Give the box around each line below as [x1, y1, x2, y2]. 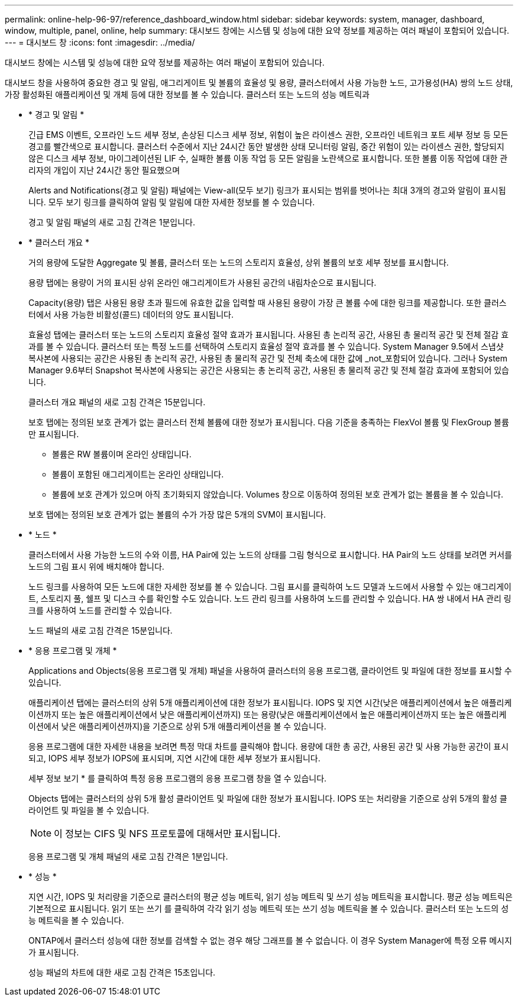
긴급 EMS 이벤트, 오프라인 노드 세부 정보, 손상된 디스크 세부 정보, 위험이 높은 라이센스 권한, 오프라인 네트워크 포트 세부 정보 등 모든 [28, 130, 509, 140]
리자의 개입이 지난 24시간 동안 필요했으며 [28, 165, 180, 175]
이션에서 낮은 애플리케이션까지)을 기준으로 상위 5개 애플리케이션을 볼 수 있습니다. [28, 721, 326, 731]
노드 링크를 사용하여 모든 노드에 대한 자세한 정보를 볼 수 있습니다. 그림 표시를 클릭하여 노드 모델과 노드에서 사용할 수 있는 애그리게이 [28, 582, 511, 592]
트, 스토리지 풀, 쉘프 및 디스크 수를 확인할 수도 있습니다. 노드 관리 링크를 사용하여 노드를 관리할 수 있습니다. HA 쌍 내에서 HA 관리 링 [28, 593, 511, 603]
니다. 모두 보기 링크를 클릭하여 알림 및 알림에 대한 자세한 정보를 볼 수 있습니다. [28, 197, 315, 207]
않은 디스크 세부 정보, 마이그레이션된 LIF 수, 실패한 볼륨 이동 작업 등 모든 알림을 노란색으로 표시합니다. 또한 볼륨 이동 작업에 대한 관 [28, 153, 508, 163]
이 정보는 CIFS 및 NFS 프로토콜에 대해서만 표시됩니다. [54, 828, 281, 839]
